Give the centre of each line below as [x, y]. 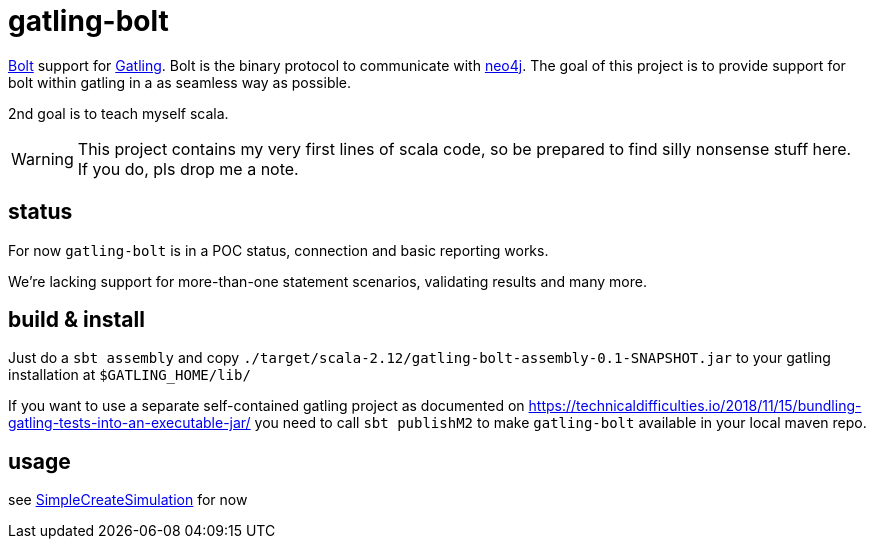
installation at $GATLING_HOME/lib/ [129, 375]
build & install [76, 320]
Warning [42, 158]
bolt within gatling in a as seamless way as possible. [180, 82]
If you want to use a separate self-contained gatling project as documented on [266, 406]
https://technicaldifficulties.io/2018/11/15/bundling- [695, 406]
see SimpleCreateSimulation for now [128, 500]
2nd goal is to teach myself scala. [118, 113]
